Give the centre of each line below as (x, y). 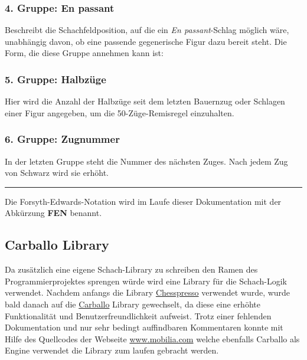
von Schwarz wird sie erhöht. (57, 173)
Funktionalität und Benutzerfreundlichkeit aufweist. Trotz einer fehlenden (138, 315)
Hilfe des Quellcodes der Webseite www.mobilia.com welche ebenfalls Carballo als (152, 338)
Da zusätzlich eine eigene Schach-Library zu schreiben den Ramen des (131, 269)
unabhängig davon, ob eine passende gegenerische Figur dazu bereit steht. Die (146, 41)
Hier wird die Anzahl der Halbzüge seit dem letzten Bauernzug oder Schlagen (145, 101)
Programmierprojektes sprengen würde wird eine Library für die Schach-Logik (146, 281)
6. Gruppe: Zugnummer (62, 139)
